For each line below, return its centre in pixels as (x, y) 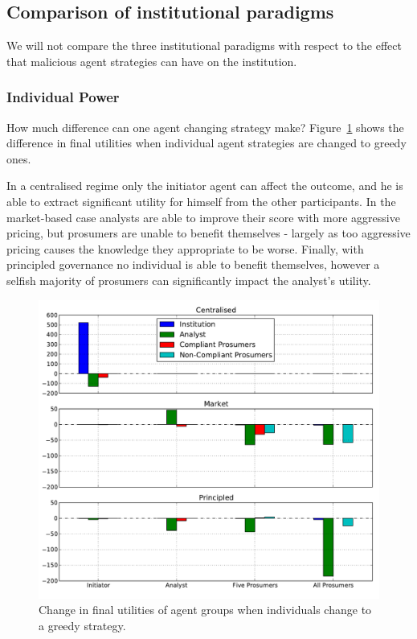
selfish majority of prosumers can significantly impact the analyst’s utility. (189, 280)
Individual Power (63, 97)
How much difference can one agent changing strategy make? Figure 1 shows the (205, 127)
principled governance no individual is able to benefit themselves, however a (193, 264)
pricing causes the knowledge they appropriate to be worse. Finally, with (185, 248)
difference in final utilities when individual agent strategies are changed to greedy (206, 143)
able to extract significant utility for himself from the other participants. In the (201, 201)
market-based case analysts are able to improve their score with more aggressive (203, 217)
